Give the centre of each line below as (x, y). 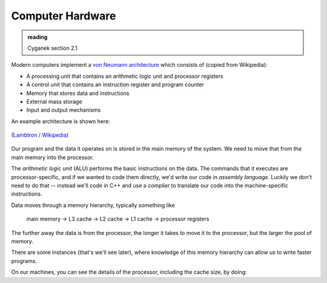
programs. (24, 261)
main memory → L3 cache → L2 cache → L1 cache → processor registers (118, 219)
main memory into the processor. (52, 157)
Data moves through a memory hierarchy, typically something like (93, 205)
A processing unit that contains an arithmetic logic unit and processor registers (125, 76)
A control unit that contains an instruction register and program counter (115, 84)
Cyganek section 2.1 (53, 48)
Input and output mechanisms (64, 110)
